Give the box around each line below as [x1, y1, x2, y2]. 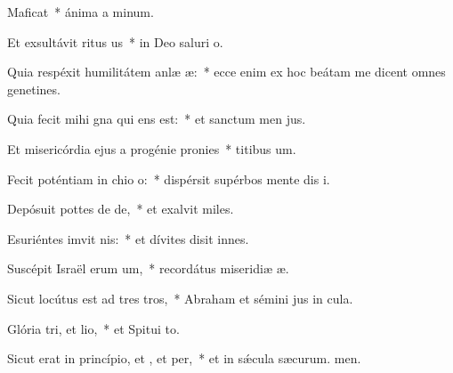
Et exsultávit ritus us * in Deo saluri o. [7, 32, 223, 51]
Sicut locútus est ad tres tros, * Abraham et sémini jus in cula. [7, 288, 353, 307]
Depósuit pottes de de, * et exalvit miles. [7, 199, 234, 218]
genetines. [7, 79, 61, 98]
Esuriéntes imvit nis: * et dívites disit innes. [7, 229, 249, 247]
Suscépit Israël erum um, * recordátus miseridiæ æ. [7, 259, 289, 278]
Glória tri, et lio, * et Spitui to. [7, 319, 180, 337]
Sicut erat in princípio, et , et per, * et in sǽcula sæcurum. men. [7, 349, 361, 368]
